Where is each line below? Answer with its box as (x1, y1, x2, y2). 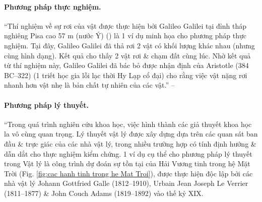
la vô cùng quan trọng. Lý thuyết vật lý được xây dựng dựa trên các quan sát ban (4, 128, 258, 139)
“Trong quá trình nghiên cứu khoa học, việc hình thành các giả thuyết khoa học (4, 118, 252, 129)
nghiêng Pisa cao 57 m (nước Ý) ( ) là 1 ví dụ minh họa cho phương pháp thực (4, 30, 246, 41)
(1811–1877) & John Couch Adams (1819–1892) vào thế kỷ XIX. (4, 187, 204, 198)
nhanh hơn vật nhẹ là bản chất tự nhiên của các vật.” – (4, 80, 175, 90)
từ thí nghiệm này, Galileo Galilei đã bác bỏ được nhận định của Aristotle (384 (4, 60, 249, 71)
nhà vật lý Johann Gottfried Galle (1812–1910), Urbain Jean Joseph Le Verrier (4, 178, 248, 188)
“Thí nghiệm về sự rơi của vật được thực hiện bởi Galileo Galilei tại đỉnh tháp (4, 20, 247, 31)
